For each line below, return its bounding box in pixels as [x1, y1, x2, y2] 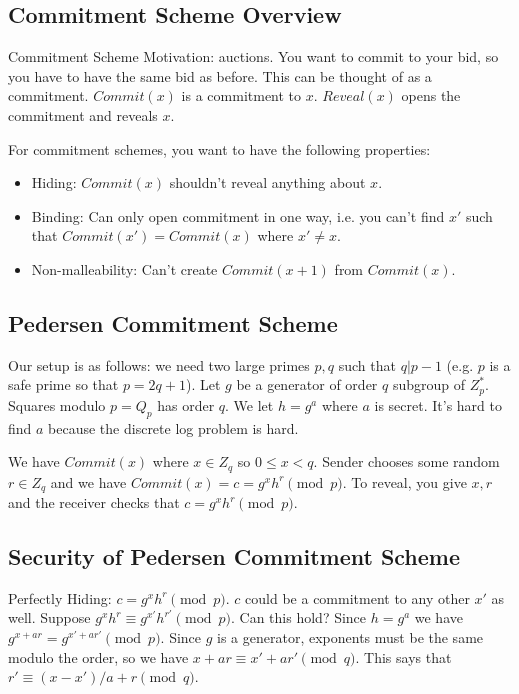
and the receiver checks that [8, 492, 180, 513]
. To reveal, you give [342, 471, 467, 492]
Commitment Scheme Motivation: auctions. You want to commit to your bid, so [8, 46, 499, 67]
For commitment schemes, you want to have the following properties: [8, 138, 431, 159]
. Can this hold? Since [231, 607, 367, 628]
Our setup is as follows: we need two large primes [8, 354, 310, 375]
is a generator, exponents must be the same [217, 627, 484, 648]
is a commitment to [181, 85, 302, 106]
